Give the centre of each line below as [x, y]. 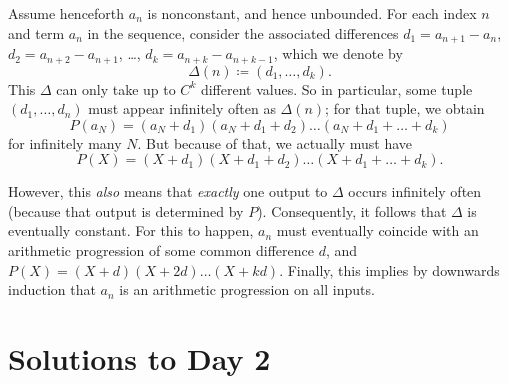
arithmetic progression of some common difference [161, 250]
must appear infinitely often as [182, 108]
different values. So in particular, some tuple [336, 88]
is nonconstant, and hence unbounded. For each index [312, 13]
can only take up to [116, 88]
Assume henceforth [66, 13]
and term [36, 32]
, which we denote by [338, 53]
